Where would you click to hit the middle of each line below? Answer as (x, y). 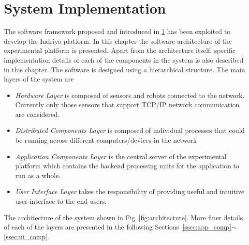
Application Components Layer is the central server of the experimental (121, 156)
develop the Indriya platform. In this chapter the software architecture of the (118, 41)
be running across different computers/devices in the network (106, 140)
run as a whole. (38, 175)
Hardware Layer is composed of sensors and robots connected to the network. (130, 95)
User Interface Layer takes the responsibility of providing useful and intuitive (130, 191)
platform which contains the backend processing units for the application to (127, 166)
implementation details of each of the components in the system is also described (124, 59)
